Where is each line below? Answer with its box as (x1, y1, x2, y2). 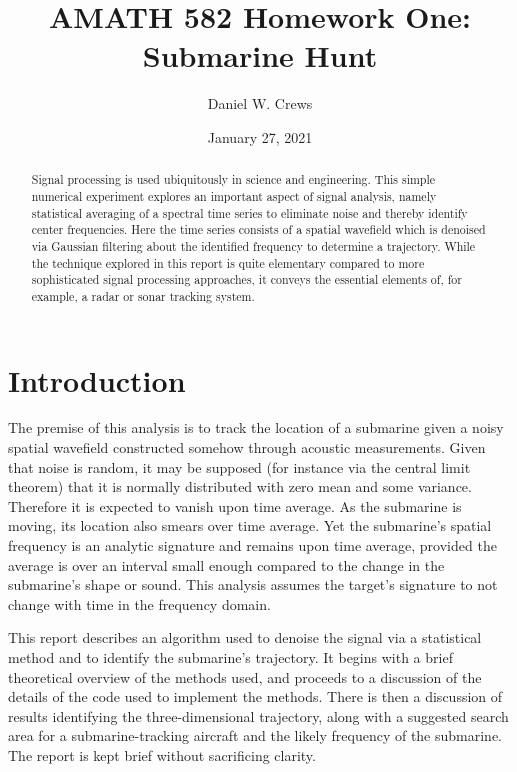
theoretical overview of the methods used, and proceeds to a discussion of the (8, 666, 482, 687)
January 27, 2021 (207, 126, 313, 147)
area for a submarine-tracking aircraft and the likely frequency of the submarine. (8, 725, 503, 746)
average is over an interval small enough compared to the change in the (8, 554, 445, 575)
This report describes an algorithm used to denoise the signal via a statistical (8, 627, 482, 648)
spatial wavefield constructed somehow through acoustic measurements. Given (8, 437, 486, 458)
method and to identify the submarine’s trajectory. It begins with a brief (8, 647, 453, 668)
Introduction (8, 359, 186, 400)
